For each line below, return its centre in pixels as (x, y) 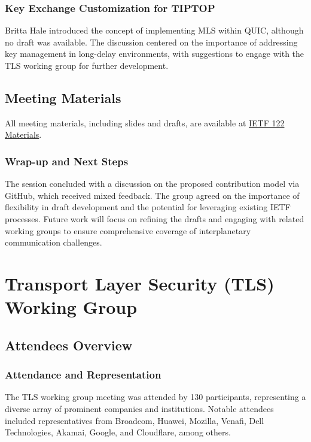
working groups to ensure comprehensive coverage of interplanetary (128, 230)
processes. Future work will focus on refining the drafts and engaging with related (155, 218)
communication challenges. (54, 242)
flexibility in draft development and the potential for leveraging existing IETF (148, 207)
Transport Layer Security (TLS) (140, 283)
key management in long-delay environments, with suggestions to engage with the (155, 54)
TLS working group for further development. (87, 65)
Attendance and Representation (83, 375)
